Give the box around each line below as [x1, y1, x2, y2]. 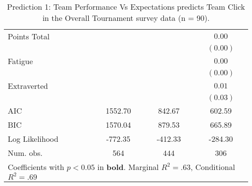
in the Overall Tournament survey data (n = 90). [42, 12, 210, 23]
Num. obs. [8, 147, 43, 158]
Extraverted [8, 80, 48, 91]
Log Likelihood [8, 133, 59, 144]
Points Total [8, 31, 50, 42]
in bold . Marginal [97, 161, 159, 172]
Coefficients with [8, 161, 64, 172]
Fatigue [8, 55, 33, 67]
